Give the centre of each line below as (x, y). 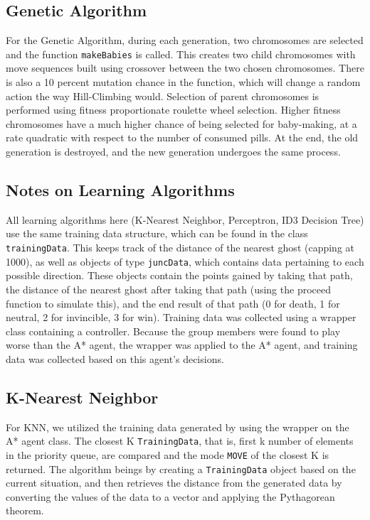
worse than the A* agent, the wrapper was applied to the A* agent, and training (182, 345)
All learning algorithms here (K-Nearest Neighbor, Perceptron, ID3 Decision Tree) (185, 219)
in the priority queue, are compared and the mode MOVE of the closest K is (168, 454)
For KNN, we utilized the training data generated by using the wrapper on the (178, 427)
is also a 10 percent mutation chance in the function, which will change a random (183, 82)
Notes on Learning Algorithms (120, 190)
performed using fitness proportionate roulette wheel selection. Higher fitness (173, 110)
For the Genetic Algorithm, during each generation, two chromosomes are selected (185, 40)
